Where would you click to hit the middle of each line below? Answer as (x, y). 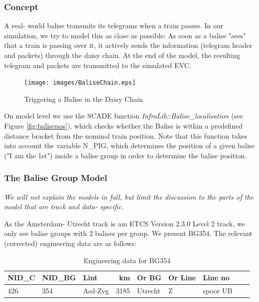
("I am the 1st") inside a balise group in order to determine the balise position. (125, 155)
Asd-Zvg (96, 291)
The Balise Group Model (56, 178)
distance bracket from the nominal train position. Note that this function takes (126, 135)
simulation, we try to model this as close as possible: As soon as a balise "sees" (125, 35)
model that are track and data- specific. (64, 206)
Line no (216, 278)
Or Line (182, 278)
